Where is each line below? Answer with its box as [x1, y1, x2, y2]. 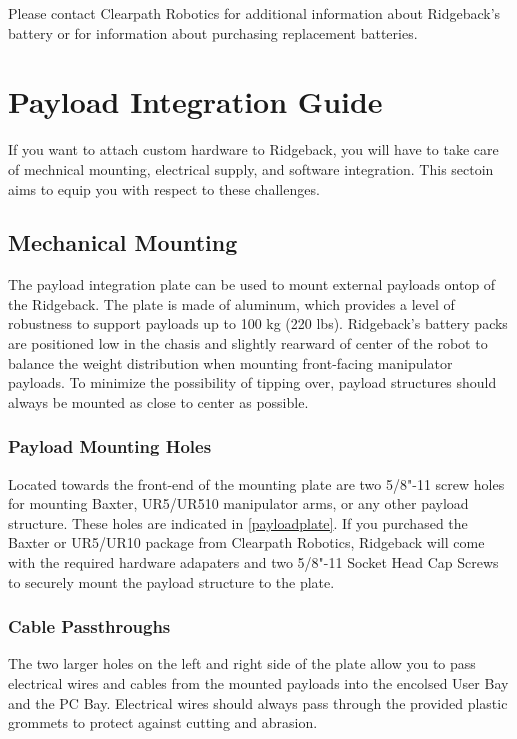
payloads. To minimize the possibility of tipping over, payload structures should [8, 372, 497, 393]
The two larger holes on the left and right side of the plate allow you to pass [8, 653, 476, 674]
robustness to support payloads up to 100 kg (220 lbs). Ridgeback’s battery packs [8, 313, 508, 334]
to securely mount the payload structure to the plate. [8, 571, 335, 592]
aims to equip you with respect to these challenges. [8, 178, 320, 199]
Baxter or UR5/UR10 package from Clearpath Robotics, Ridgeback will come [8, 532, 485, 553]
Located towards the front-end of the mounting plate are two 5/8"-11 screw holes [8, 473, 505, 494]
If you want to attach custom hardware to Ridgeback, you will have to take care [8, 139, 499, 160]
